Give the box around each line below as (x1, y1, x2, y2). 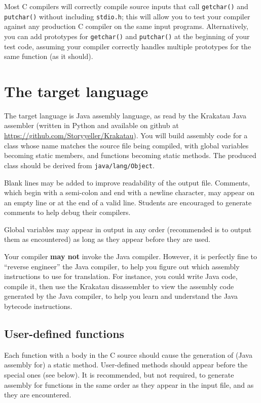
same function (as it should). (4, 51, 93, 61)
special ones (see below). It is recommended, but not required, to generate (4, 369, 234, 380)
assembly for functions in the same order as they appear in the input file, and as (4, 379, 254, 390)
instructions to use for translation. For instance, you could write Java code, (4, 271, 238, 282)
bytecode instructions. (4, 301, 72, 312)
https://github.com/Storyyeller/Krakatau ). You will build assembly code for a (4, 130, 248, 141)
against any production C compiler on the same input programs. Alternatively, (4, 21, 248, 32)
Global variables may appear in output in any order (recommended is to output (4, 224, 252, 234)
